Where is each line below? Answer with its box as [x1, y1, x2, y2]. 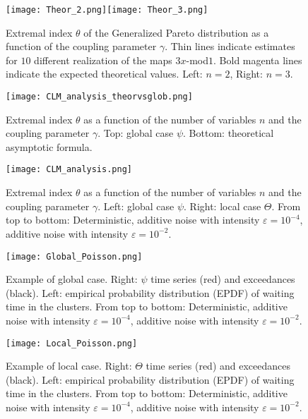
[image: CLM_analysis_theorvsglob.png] [6, 92, 193, 102]
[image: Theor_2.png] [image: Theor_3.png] [6, 5, 208, 15]
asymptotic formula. [6, 139, 93, 154]
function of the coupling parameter [6, 39, 157, 54]
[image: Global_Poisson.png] [6, 251, 143, 262]
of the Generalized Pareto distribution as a [83, 25, 269, 40]
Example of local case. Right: [6, 358, 132, 373]
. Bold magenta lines [213, 52, 302, 67]
